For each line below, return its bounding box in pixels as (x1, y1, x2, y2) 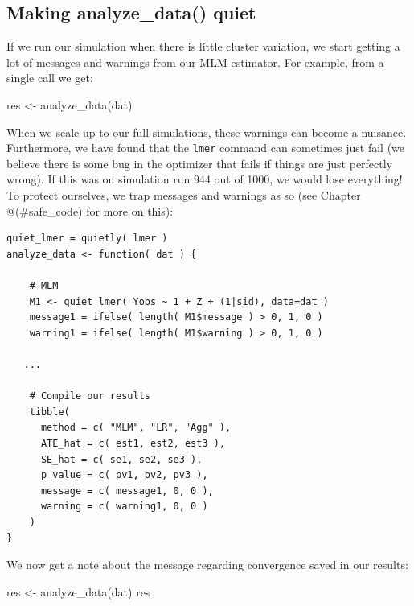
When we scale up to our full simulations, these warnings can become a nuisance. (6, 123, 407, 140)
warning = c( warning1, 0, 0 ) (40, 501, 208, 513)
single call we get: (6, 69, 93, 86)
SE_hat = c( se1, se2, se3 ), (40, 453, 203, 465)
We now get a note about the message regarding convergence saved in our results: (6, 556, 408, 573)
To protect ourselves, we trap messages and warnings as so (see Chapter (6, 187, 361, 204)
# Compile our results (29, 390, 150, 402)
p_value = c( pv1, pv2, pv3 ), (40, 469, 208, 481)
